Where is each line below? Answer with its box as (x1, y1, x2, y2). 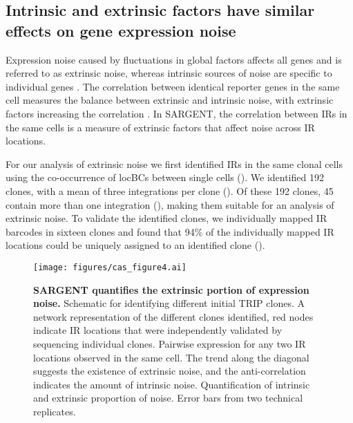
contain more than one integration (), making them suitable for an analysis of (6, 197, 334, 211)
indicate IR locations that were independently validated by (33, 323, 283, 337)
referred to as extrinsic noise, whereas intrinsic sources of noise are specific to (6, 66, 332, 80)
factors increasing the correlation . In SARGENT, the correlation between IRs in (6, 106, 347, 120)
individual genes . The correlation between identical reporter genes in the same (6, 79, 340, 93)
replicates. (33, 404, 76, 418)
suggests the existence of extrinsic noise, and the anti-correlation (33, 364, 306, 378)
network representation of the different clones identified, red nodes (33, 309, 314, 323)
